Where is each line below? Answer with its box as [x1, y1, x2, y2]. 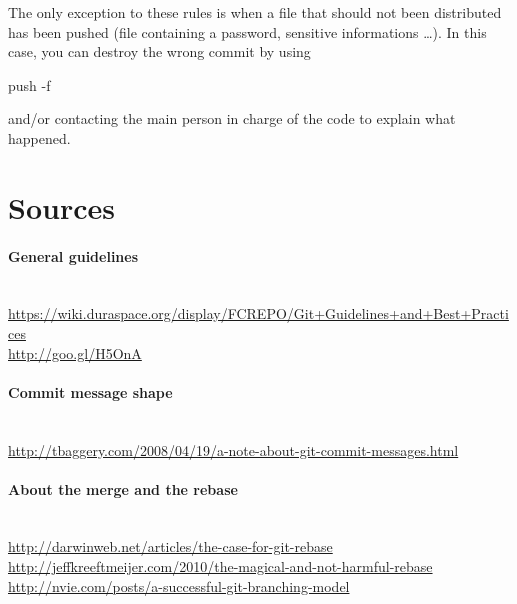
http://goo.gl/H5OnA [8, 342, 142, 363]
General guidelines [8, 245, 139, 266]
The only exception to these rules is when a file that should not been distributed [8, 2, 502, 22]
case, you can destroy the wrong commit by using [8, 41, 311, 62]
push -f [8, 74, 51, 95]
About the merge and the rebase [8, 478, 238, 499]
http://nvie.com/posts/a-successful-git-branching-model [8, 575, 350, 596]
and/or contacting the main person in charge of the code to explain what [8, 108, 456, 129]
